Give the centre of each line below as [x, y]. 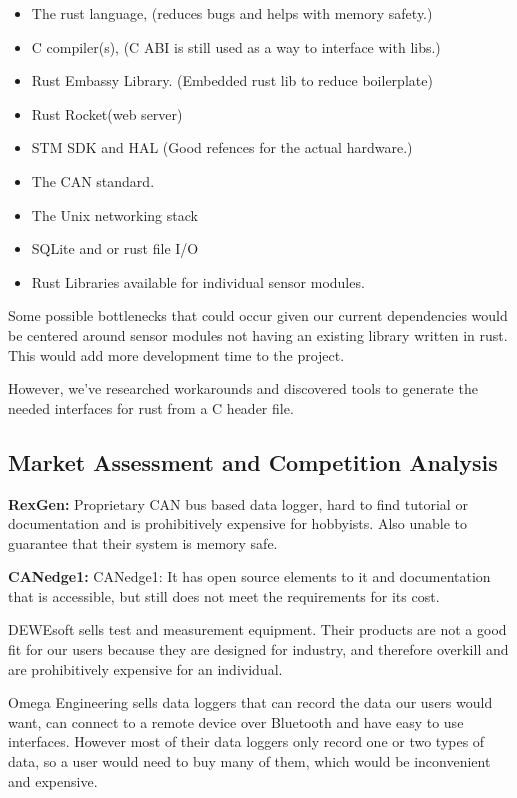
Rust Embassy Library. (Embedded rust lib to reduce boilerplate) [232, 80]
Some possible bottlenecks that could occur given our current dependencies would [258, 315]
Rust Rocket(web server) [107, 113]
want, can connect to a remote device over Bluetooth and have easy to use [236, 721]
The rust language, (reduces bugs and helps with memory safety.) [232, 13]
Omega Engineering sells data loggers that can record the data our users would [250, 702]
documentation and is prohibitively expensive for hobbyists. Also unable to [238, 523]
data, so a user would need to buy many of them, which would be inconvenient [249, 761]
